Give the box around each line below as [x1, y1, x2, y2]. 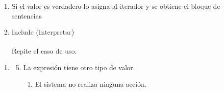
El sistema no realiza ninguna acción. [35, 78, 147, 89]
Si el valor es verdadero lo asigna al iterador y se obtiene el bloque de [11, 1, 220, 11]
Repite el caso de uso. [11, 46, 77, 56]
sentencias [11, 10, 42, 20]
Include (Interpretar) [11, 27, 75, 37]
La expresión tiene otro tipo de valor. [23, 62, 135, 72]
